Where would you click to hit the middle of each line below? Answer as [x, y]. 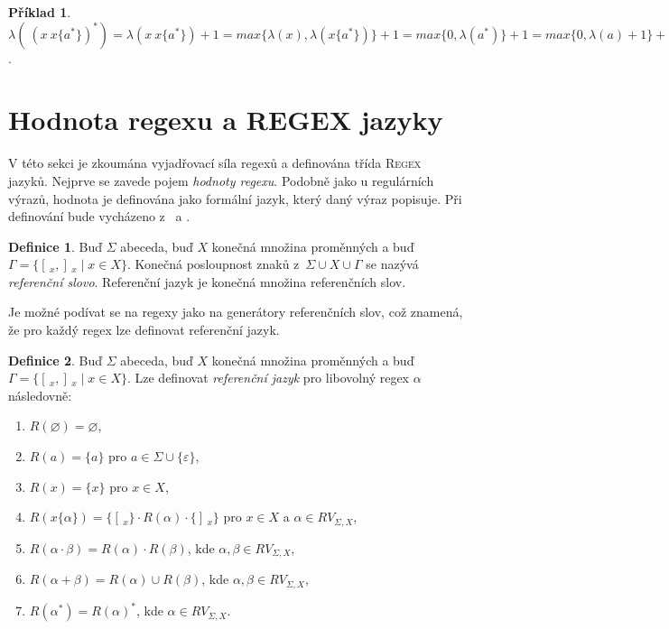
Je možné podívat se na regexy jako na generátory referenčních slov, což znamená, [236, 312]
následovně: [40, 395]
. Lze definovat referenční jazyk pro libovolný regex [268, 378]
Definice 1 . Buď [56, 246]
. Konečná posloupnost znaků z [213, 264]
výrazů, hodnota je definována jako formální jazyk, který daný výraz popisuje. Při [235, 198]
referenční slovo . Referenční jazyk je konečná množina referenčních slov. [207, 281]
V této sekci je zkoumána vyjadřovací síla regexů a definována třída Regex [215, 163]
